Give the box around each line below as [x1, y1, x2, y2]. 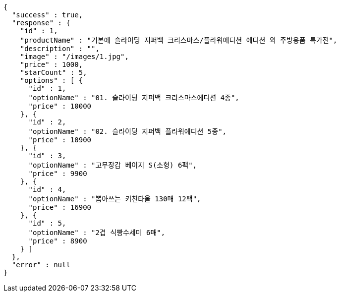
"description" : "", [20, 45, 100, 53]
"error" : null [11, 261, 70, 269]
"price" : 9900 [28, 170, 87, 178]
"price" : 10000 [28, 102, 92, 110]
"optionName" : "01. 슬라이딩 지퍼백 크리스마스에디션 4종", [28, 94, 239, 102]
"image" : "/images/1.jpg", [20, 53, 129, 60]
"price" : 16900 [28, 203, 92, 211]
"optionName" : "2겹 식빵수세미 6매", [28, 229, 166, 237]
